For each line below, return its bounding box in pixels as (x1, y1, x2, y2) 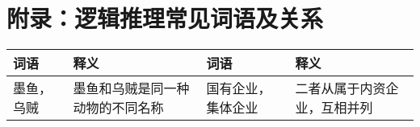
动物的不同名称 (73, 98, 164, 117)
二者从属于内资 (295, 79, 386, 98)
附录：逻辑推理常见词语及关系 (6, 2, 324, 35)
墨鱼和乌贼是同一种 (73, 79, 190, 98)
